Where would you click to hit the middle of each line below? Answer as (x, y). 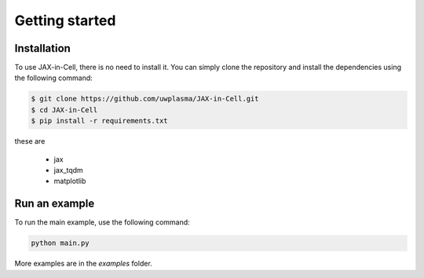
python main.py (60, 243)
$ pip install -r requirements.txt (99, 121)
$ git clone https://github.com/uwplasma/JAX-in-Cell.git (145, 99)
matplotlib (70, 181)
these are (30, 141)
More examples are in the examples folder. (83, 264)
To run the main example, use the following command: (102, 222)
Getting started (65, 20)
